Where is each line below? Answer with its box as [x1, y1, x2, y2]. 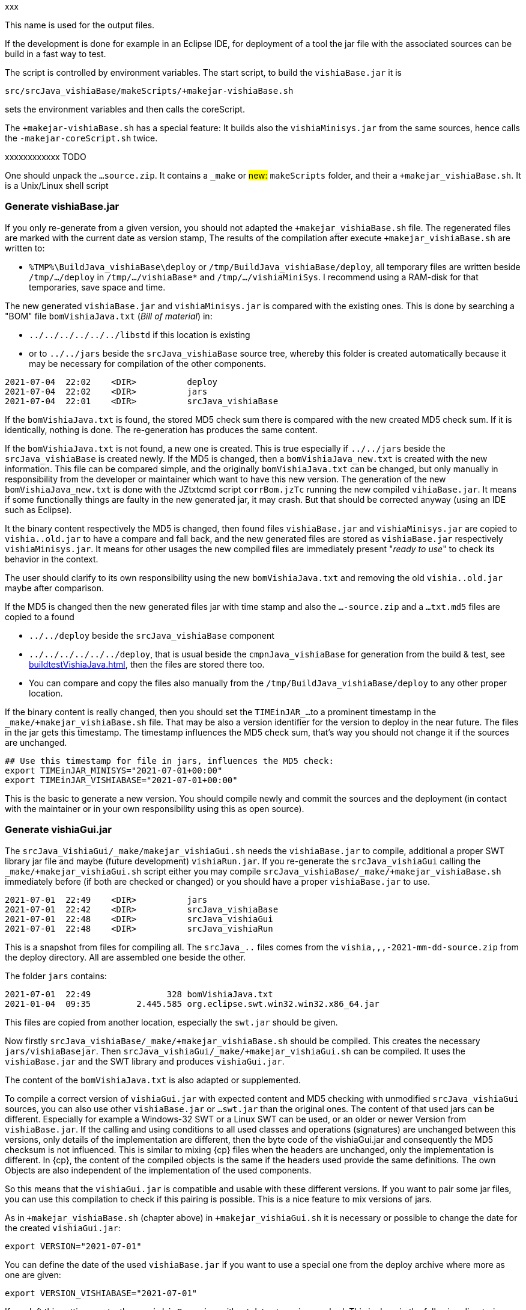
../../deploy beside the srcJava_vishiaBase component [29, 630, 274, 641]
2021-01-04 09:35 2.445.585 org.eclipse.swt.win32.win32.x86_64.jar [5, 998, 379, 1009]
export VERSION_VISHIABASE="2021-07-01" [5, 1288, 198, 1298]
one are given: [5, 1269, 61, 1280]
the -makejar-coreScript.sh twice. [5, 133, 158, 143]
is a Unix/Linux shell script [5, 180, 109, 191]
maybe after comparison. [5, 582, 104, 593]
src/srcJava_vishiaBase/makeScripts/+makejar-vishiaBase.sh [5, 86, 294, 96]
